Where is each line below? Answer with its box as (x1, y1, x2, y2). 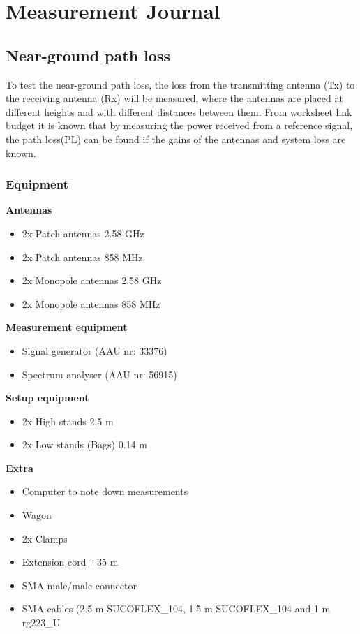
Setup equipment (6, 390, 89, 405)
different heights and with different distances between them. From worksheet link (6, 104, 352, 119)
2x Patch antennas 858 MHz (22, 249, 143, 264)
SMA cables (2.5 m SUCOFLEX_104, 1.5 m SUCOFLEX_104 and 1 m (22, 601, 331, 616)
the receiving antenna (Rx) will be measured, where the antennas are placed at (6, 91, 343, 105)
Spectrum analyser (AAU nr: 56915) (22, 367, 177, 381)
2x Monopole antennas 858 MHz (22, 296, 160, 311)
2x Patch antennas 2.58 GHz (22, 226, 144, 240)
